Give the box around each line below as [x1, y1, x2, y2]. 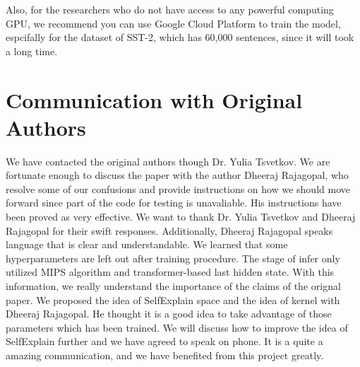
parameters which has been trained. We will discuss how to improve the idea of [6, 320, 348, 334]
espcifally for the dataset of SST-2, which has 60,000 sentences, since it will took [6, 30, 354, 45]
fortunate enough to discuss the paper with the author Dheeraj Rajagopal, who [6, 168, 349, 182]
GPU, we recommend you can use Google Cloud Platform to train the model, [6, 16, 341, 30]
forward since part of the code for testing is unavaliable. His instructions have [6, 195, 342, 210]
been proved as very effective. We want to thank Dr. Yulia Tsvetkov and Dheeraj [6, 209, 356, 224]
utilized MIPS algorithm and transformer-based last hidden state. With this [6, 264, 335, 279]
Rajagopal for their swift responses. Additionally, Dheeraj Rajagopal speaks [6, 223, 333, 238]
